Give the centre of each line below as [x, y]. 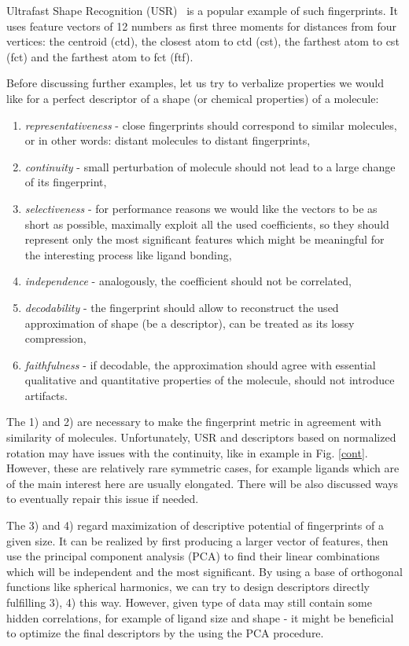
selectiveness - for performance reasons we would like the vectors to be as [201, 208]
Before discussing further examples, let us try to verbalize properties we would [195, 83]
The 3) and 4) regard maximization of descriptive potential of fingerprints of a [195, 525]
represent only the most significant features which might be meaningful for [204, 239]
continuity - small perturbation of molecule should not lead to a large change [210, 166]
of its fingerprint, [66, 182]
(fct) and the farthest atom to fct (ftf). [100, 56]
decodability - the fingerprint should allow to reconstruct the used [182, 307]
